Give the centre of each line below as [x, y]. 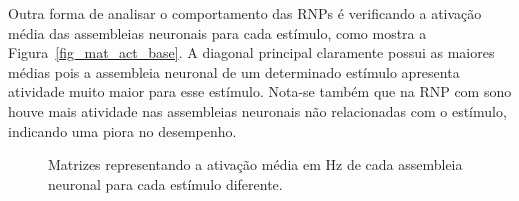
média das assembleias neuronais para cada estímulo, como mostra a [217, 32]
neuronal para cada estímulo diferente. [165, 183]
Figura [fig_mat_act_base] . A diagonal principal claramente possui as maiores [251, 52]
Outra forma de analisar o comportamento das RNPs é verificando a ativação [245, 13]
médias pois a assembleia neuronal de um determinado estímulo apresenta [234, 71]
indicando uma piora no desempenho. [122, 130]
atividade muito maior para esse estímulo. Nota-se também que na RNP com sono [260, 91]
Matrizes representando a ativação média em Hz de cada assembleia [255, 164]
